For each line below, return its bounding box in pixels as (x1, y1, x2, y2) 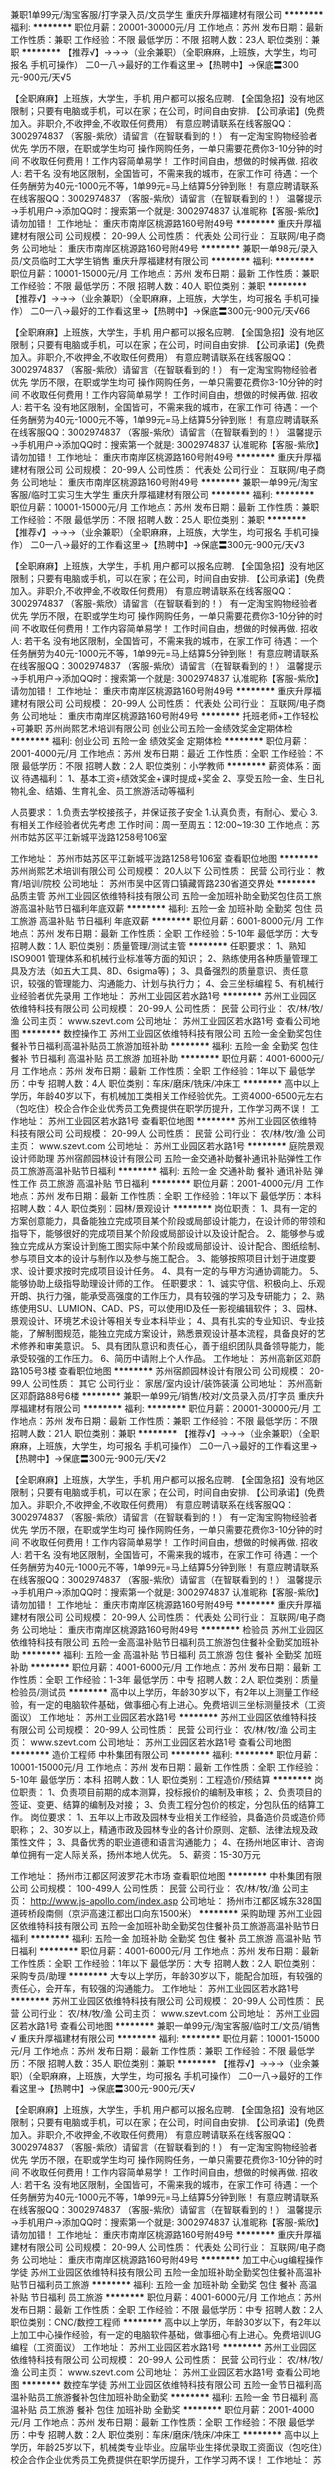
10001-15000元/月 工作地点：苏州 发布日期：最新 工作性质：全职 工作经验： (10, 1761, 322, 1773)
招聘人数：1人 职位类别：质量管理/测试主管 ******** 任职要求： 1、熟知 (10, 940, 307, 952)
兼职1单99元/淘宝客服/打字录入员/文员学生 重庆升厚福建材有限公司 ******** (10, 9, 324, 20)
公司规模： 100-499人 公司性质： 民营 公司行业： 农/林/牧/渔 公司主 (29, 1883, 309, 1894)
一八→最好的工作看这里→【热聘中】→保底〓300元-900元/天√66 (44, 305, 311, 317)
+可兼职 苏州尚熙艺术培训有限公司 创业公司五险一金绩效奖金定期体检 (10, 723, 293, 734)
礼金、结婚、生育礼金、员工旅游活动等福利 (18, 785, 195, 797)
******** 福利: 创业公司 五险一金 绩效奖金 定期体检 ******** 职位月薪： (10, 735, 310, 747)
